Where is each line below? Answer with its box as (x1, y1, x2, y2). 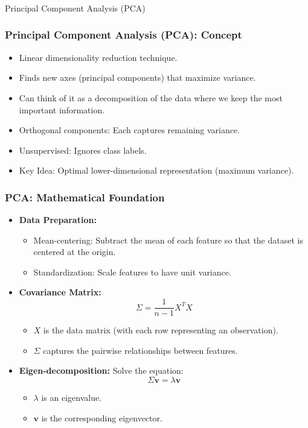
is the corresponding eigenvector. (41, 411, 162, 424)
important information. (19, 103, 105, 116)
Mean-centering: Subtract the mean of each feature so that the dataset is (33, 233, 303, 246)
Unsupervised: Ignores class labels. (19, 143, 147, 156)
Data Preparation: (19, 213, 97, 226)
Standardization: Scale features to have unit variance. (33, 265, 231, 278)
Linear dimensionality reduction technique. (19, 51, 178, 63)
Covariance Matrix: (19, 286, 101, 298)
